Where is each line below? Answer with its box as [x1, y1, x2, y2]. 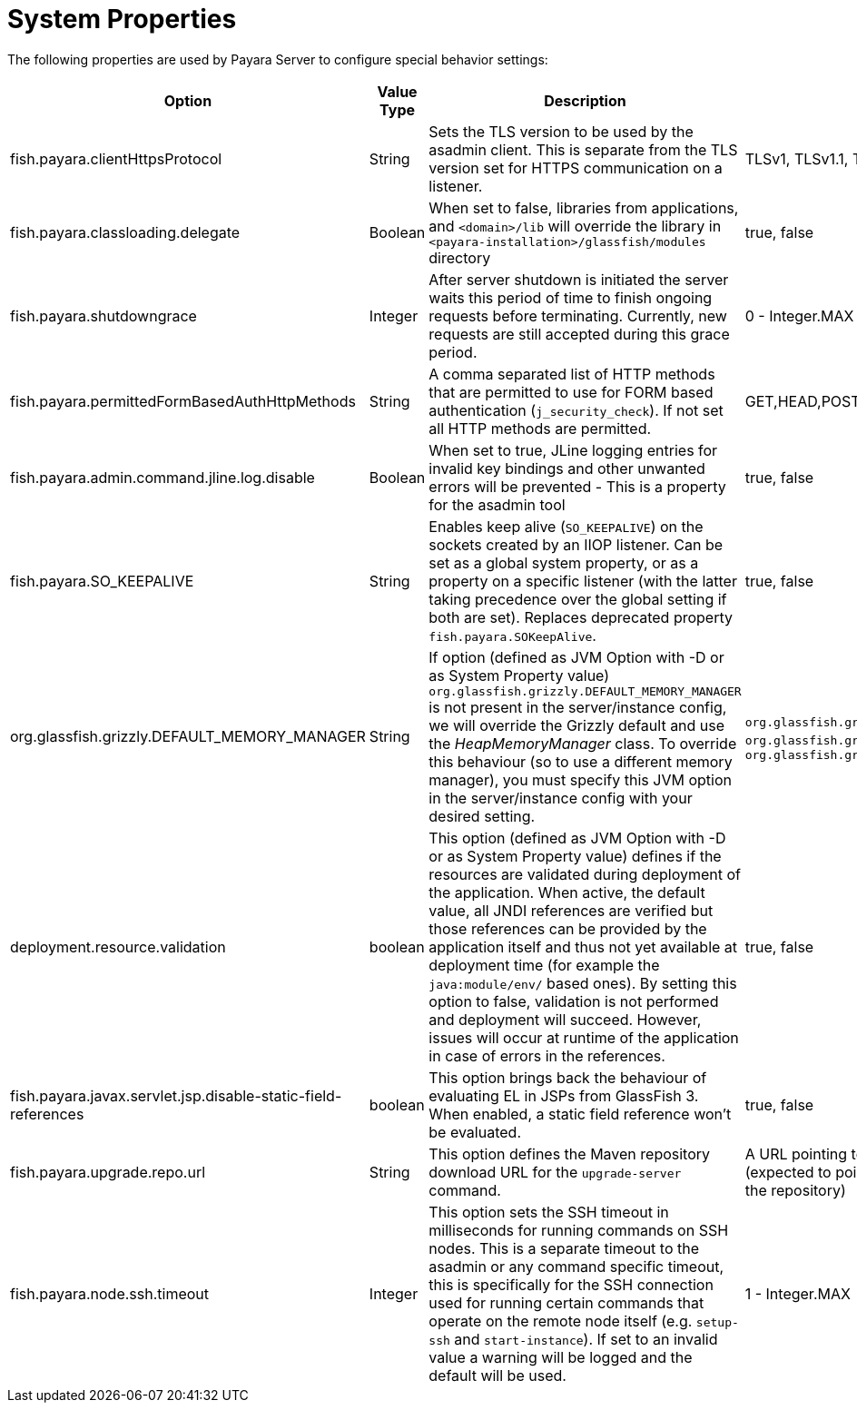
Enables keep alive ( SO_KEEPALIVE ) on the [428, 517, 704, 536]
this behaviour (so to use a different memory [428, 752, 733, 771]
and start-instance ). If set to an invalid [454, 1329, 718, 1348]
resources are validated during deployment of [428, 864, 741, 883]
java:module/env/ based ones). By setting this [428, 973, 737, 992]
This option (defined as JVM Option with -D [428, 828, 726, 847]
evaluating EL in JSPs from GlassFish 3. [428, 1086, 699, 1105]
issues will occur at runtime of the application [428, 1028, 739, 1047]
